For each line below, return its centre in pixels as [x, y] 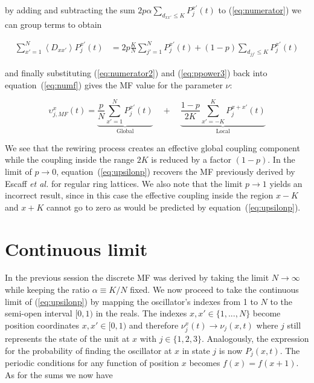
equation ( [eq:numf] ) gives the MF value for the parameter [114, 84]
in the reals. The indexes [141, 313]
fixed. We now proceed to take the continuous [214, 290]
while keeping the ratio [47, 290]
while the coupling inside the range [70, 159]
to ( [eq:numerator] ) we [260, 10]
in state [196, 350]
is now [231, 350]
